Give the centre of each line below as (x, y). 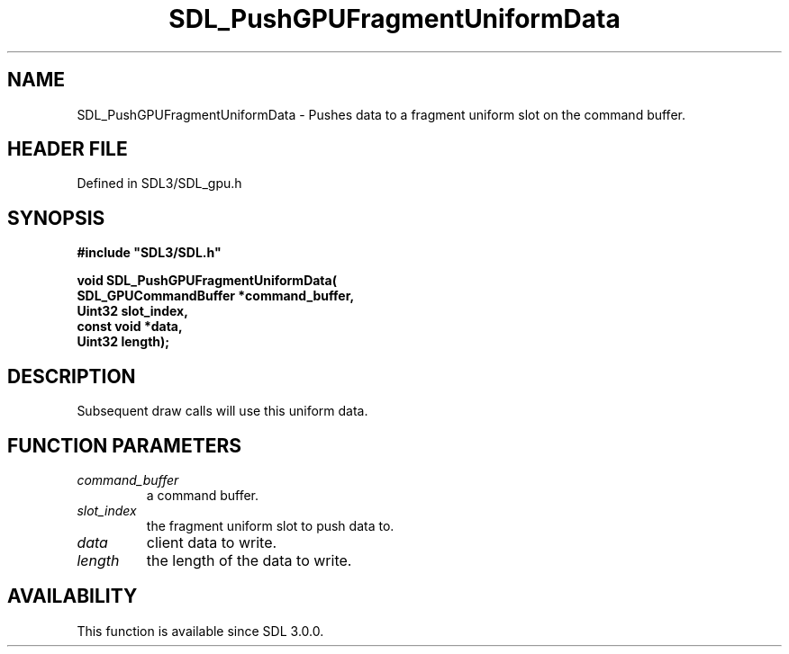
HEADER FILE (68, 149)
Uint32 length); (123, 342)
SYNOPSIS (56, 218)
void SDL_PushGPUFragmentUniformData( (207, 281)
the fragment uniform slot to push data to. (270, 525)
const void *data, (130, 327)
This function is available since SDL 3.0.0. (200, 631)
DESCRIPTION (72, 376)
